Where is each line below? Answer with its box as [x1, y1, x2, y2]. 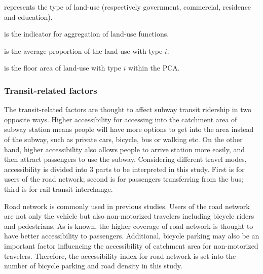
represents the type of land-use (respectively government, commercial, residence [4, 2, 251, 12]
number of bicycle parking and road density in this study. [4, 260, 182, 271]
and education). [4, 11, 53, 22]
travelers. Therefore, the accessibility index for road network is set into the [4, 250, 236, 261]
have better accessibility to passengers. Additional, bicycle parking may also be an [4, 230, 259, 241]
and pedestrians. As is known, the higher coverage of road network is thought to [4, 220, 253, 231]
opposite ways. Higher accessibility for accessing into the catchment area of [4, 114, 237, 124]
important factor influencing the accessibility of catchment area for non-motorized [4, 240, 258, 251]
